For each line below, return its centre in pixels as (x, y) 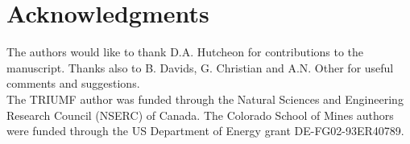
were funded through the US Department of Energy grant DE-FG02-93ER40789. (205, 131)
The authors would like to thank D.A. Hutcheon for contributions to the (185, 52)
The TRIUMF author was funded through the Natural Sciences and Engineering (205, 99)
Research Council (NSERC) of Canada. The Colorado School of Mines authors (200, 115)
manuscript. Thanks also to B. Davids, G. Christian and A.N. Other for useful (200, 67)
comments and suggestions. (73, 83)
